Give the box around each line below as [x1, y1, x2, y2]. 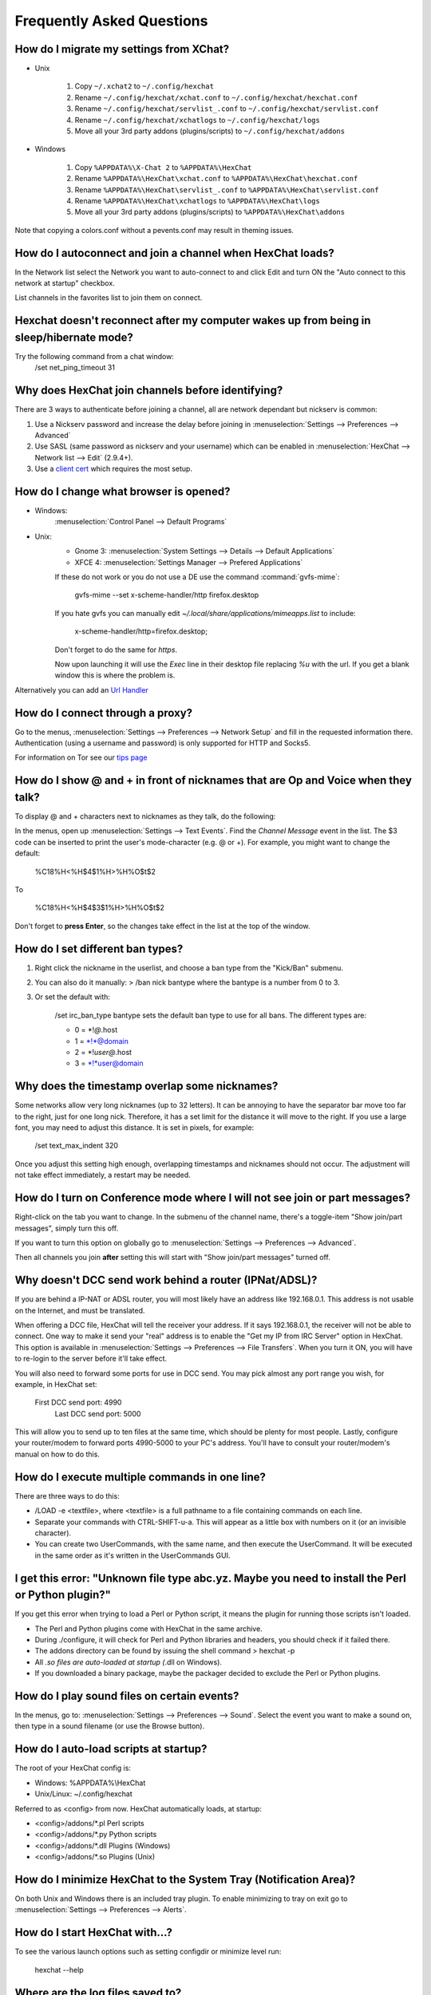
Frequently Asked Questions [14, 12, 208, 30]
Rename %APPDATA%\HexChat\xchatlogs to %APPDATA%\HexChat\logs [74, 196, 321, 205]
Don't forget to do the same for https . [54, 645, 178, 654]
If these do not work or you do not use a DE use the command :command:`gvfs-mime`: [54, 572, 340, 582]
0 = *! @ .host [74, 1025, 118, 1035]
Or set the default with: [34, 992, 111, 1001]
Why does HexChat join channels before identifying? [14, 384, 283, 397]
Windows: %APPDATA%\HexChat [34, 1778, 146, 1788]
